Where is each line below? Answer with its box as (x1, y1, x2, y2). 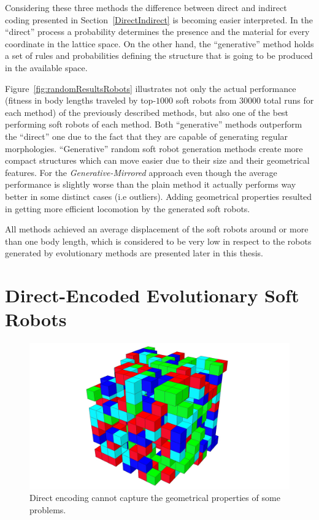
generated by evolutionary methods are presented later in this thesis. (5, 247, 263, 259)
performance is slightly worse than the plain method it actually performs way (5, 178, 296, 191)
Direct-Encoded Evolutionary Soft (5, 283, 299, 308)
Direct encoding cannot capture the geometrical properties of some (29, 491, 280, 504)
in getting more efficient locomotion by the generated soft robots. (5, 202, 250, 215)
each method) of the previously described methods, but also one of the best (5, 105, 289, 118)
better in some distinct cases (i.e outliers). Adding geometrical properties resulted (5, 189, 312, 202)
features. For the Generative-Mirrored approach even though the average (5, 166, 277, 178)
